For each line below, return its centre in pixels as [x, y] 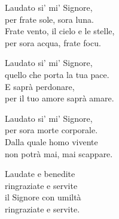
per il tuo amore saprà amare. [59, 98]
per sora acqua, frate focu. [53, 42]
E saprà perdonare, [40, 86]
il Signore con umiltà [43, 197]
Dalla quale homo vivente [51, 141]
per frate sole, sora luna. [49, 19]
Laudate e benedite [40, 174]
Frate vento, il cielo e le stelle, [60, 31]
